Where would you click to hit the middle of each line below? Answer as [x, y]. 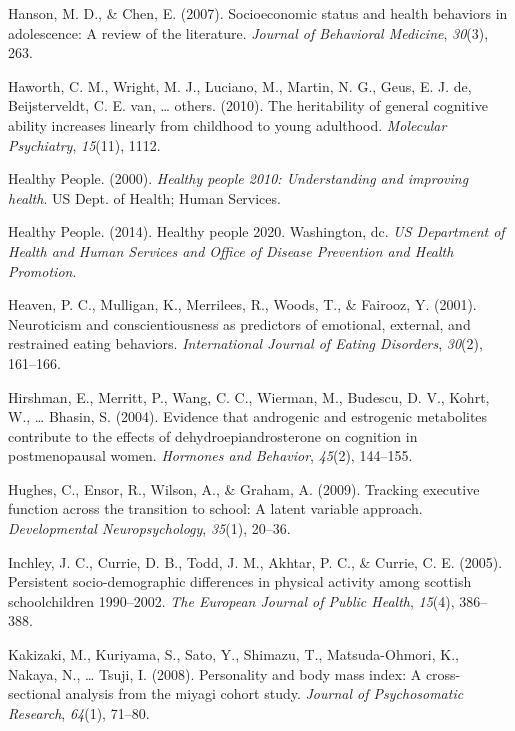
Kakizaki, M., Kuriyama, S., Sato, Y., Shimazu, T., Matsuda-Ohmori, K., [233, 654]
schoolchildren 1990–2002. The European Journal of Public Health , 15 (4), [231, 600]
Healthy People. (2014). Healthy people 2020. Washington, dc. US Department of [256, 231]
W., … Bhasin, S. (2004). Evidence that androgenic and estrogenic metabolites [248, 416]
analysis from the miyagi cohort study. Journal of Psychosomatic [264, 693]
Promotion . [42, 270]
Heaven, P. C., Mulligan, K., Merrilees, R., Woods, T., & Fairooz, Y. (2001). [242, 304]
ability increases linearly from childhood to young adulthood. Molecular [227, 124]
